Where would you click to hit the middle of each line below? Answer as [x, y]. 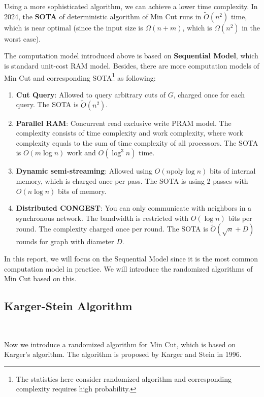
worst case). [23, 38]
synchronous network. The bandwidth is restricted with [102, 218]
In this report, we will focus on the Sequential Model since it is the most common [131, 258]
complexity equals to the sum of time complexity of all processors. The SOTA [137, 142]
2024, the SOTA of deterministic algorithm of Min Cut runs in [103, 16]
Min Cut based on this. [40, 278]
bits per [240, 218]
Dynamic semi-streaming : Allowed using [84, 171]
